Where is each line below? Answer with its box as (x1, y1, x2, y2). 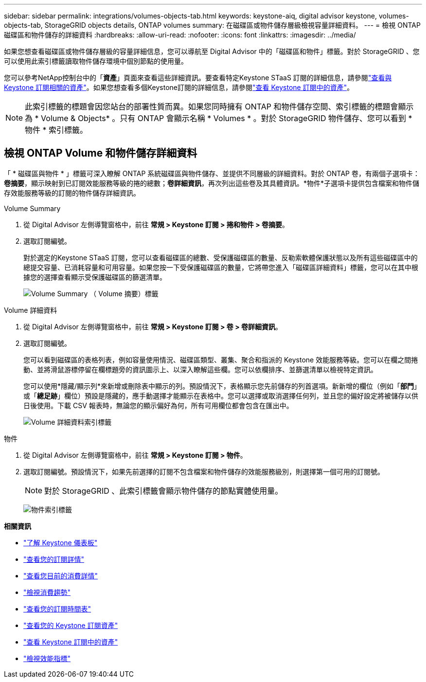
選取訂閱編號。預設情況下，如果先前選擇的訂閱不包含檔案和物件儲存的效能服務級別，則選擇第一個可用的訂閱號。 (23, 467, 384, 476)
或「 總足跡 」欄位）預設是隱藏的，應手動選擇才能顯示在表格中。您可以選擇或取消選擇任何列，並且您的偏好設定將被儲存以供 (23, 391, 418, 400)
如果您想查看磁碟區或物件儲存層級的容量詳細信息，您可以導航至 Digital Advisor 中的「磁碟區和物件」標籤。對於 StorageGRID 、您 (4, 47, 420, 55)
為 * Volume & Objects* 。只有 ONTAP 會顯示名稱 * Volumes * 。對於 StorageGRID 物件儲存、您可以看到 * (25, 113, 412, 123)
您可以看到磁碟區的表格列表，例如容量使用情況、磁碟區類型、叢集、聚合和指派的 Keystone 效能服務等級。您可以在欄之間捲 (23, 355, 418, 364)
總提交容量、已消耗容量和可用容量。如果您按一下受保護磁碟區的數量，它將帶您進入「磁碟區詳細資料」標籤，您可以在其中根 (23, 263, 418, 271)
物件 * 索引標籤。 (25, 125, 88, 135)
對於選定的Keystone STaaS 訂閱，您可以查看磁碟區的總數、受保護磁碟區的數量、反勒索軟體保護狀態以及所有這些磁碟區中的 (23, 253, 418, 262)
